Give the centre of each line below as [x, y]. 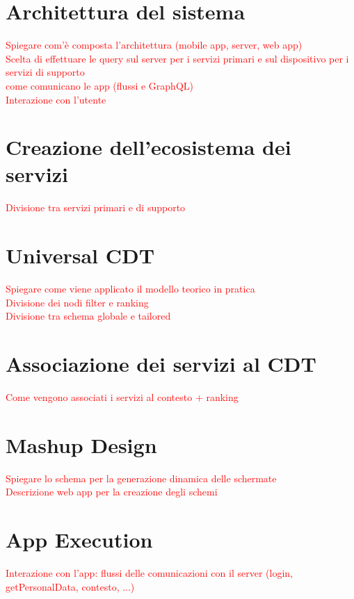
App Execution [79, 540]
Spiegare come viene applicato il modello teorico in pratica [130, 289]
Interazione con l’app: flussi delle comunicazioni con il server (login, [149, 573]
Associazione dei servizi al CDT [161, 364]
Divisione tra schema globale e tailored [88, 316]
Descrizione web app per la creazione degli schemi [112, 492]
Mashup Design [81, 444]
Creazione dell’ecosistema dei [148, 147]
